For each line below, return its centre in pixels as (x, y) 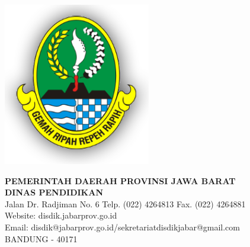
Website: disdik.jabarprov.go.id (61, 215)
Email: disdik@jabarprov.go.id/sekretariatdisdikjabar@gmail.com (122, 227)
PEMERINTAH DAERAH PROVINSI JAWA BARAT (120, 180)
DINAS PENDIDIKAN (54, 192)
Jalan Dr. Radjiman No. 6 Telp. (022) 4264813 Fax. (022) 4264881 (125, 203)
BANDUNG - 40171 (41, 238)
